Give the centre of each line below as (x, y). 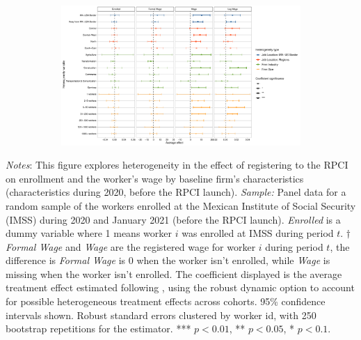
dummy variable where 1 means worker (89, 233)
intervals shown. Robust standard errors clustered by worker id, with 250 (161, 315)
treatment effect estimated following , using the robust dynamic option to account (180, 287)
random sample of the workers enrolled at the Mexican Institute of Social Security (181, 205)
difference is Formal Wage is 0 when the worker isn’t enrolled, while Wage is (168, 260)
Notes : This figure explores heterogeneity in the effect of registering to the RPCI (177, 165)
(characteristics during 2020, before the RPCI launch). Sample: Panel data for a (176, 192)
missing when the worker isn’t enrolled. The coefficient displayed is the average (174, 273)
